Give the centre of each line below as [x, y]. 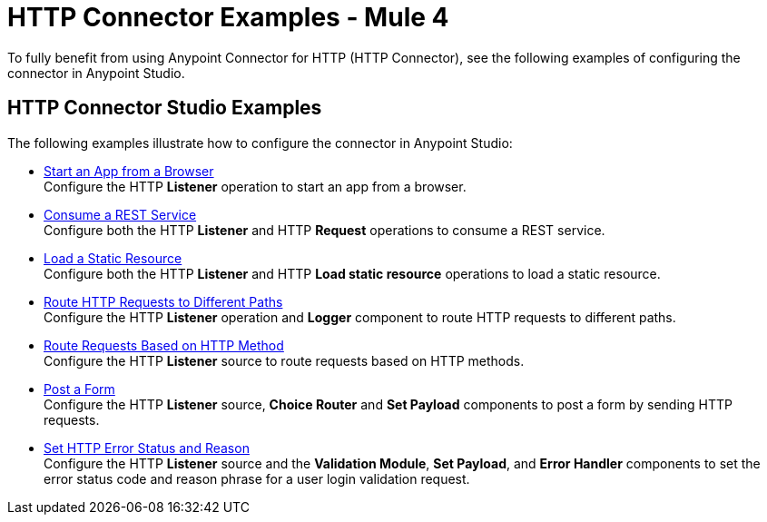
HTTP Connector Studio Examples [165, 108]
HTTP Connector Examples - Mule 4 [228, 17]
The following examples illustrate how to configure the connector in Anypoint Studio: [260, 143]
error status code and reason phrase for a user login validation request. [257, 478]
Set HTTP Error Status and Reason [147, 448]
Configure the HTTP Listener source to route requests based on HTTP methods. [284, 360]
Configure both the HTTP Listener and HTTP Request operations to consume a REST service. [324, 230]
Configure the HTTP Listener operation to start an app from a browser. [255, 186]
